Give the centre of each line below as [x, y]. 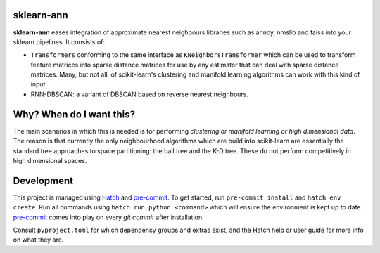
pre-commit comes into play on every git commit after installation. [108, 217]
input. [39, 84]
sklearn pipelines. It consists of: [59, 41]
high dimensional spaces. [50, 160]
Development [43, 180]
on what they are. [38, 240]
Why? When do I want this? [74, 114]
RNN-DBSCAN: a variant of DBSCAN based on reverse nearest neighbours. [140, 94]
